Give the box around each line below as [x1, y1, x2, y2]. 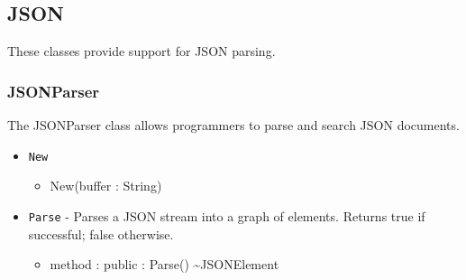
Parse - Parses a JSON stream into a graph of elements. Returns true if [28, 206, 425, 225]
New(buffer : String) [50, 176, 162, 195]
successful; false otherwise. [28, 224, 174, 243]
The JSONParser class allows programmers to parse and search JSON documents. [7, 116, 460, 135]
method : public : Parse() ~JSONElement [50, 255, 279, 274]
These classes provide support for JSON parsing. [7, 42, 276, 61]
